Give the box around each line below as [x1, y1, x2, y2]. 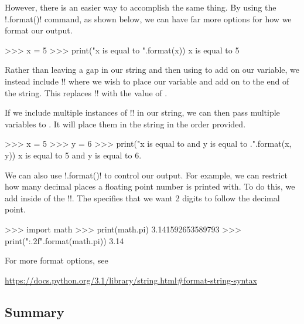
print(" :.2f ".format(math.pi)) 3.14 [5, 234, 124, 247]
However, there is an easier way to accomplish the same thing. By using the [5, 1, 276, 13]
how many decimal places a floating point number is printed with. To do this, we [5, 180, 295, 193]
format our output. [5, 24, 73, 36]
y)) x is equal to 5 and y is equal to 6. [5, 148, 142, 161]
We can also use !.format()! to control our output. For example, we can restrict [5, 168, 288, 181]
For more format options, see [5, 254, 108, 266]
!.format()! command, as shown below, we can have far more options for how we [5, 12, 292, 25]
